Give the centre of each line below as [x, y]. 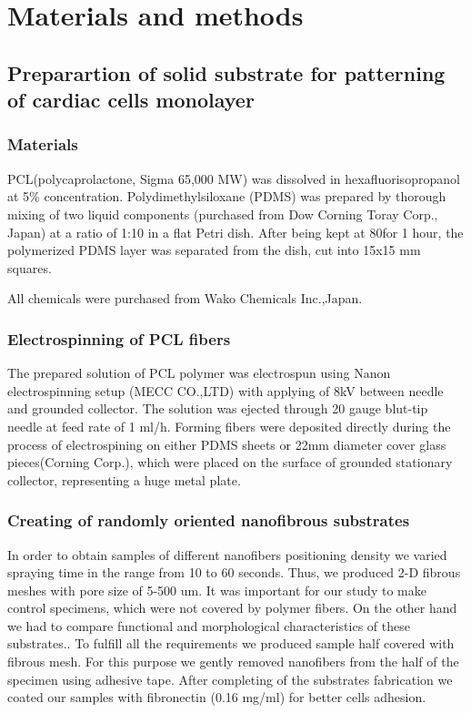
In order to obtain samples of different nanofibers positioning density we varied [227, 554]
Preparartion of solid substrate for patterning [226, 72]
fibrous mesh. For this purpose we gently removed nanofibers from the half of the [233, 662]
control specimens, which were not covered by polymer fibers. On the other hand [232, 608]
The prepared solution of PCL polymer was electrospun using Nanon [199, 373]
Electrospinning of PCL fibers [119, 338]
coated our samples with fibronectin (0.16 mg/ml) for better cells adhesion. [217, 697]
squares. [30, 267]
